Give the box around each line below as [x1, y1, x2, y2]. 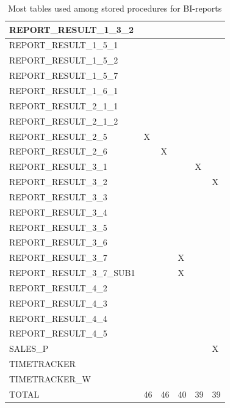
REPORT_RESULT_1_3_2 [9, 23, 134, 35]
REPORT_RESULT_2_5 [9, 129, 107, 142]
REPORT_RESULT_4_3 [9, 296, 107, 309]
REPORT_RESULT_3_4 [9, 205, 107, 218]
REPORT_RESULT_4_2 [9, 281, 107, 294]
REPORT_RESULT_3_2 [9, 175, 107, 188]
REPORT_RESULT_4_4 [9, 311, 107, 324]
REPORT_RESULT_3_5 [9, 220, 107, 233]
